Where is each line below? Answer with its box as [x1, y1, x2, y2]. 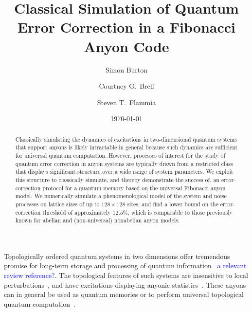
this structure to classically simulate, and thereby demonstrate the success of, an [15, 175, 219, 184]
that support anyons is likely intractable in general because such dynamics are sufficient [15, 143, 238, 151]
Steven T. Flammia [97, 97, 156, 107]
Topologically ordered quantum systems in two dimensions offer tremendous [4, 251, 230, 261]
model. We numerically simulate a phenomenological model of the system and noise [15, 192, 227, 200]
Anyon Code [84, 36, 169, 56]
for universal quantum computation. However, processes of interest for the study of [15, 151, 226, 159]
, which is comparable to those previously [127, 208, 233, 216]
